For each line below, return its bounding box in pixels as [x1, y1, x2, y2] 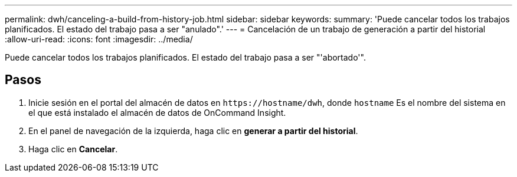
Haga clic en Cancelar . [28, 143, 118, 154]
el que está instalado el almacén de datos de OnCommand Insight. [28, 107, 286, 118]
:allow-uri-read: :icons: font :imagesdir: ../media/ [5, 34, 193, 44]
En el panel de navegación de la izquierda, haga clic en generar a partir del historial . [28, 125, 358, 136]
